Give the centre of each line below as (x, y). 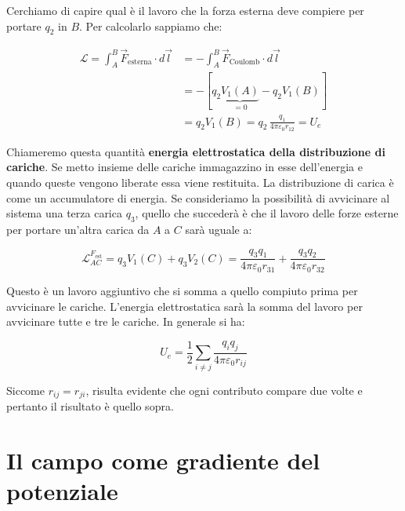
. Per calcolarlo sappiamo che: (151, 26)
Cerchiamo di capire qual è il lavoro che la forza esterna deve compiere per (185, 10)
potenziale (62, 490)
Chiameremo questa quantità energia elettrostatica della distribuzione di (196, 151)
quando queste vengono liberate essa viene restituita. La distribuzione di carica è (200, 182)
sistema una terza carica (64, 213)
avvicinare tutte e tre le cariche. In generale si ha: (126, 321)
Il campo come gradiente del (163, 460)
